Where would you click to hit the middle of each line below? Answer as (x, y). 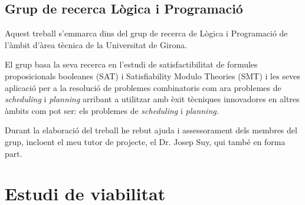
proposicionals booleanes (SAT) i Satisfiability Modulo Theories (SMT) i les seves (152, 75)
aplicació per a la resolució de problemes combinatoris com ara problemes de (143, 87)
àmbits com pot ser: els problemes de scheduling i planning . (112, 110)
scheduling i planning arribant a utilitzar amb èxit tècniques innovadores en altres (152, 99)
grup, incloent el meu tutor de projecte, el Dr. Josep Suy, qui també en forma (145, 141)
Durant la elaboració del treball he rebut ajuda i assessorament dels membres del (151, 130)
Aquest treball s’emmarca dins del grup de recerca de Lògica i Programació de (146, 33)
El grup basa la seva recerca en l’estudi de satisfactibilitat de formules (131, 64)
